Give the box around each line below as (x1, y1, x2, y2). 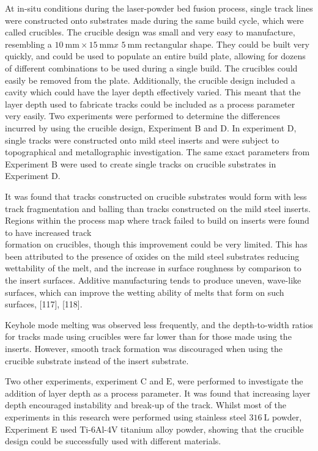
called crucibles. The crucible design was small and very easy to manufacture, (5, 26, 295, 38)
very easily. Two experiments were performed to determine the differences (5, 109, 281, 122)
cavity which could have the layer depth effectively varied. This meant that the (5, 86, 301, 98)
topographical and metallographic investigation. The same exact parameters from (5, 145, 310, 158)
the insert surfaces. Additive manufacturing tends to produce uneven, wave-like (5, 274, 301, 287)
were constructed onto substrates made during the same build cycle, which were (5, 13, 304, 26)
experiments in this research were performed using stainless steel (5, 411, 246, 423)
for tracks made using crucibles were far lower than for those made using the (5, 330, 292, 343)
